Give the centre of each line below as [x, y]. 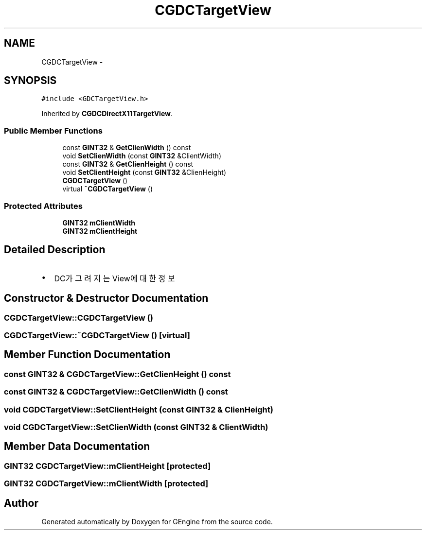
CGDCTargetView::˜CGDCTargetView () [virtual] [97, 335]
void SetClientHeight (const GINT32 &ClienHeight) [144, 172]
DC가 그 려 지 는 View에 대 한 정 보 [115, 278]
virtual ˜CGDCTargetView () [108, 189]
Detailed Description [55, 250]
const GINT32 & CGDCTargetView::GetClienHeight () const [117, 374]
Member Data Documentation [77, 447]
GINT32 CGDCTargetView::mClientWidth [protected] [106, 484]
